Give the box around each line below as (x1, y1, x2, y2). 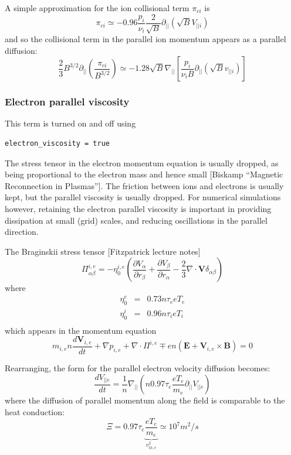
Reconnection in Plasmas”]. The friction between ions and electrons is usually (5, 179, 284, 191)
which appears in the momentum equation (5, 324, 157, 336)
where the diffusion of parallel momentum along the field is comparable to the (5, 394, 285, 406)
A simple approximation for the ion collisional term (5, 2, 190, 13)
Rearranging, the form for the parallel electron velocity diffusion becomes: (5, 361, 270, 374)
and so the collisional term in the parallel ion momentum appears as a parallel (5, 33, 286, 45)
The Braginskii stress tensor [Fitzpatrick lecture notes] (5, 245, 201, 257)
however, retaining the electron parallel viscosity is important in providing (5, 203, 272, 215)
